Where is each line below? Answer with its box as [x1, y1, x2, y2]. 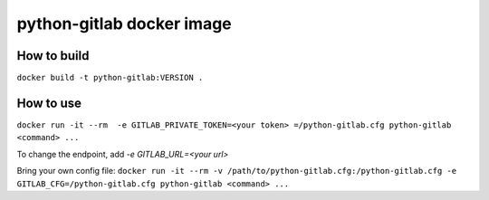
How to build [16, 48, 90, 63]
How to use [16, 95, 81, 110]
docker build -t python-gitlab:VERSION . [16, 72, 204, 83]
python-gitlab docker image [16, 14, 233, 33]
